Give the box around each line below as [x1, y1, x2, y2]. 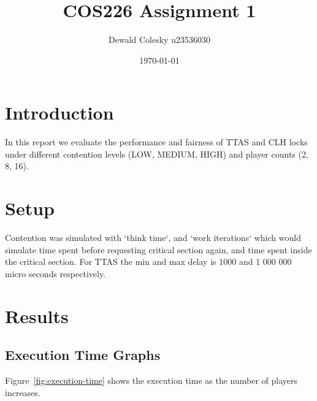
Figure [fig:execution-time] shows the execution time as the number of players [5, 374, 298, 387]
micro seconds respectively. [5, 267, 106, 280]
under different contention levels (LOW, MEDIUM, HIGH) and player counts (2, [5, 147, 308, 160]
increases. [5, 386, 40, 399]
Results [5, 303, 69, 328]
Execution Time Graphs [5, 345, 161, 364]
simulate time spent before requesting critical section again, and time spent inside [5, 243, 312, 256]
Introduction [5, 100, 114, 125]
